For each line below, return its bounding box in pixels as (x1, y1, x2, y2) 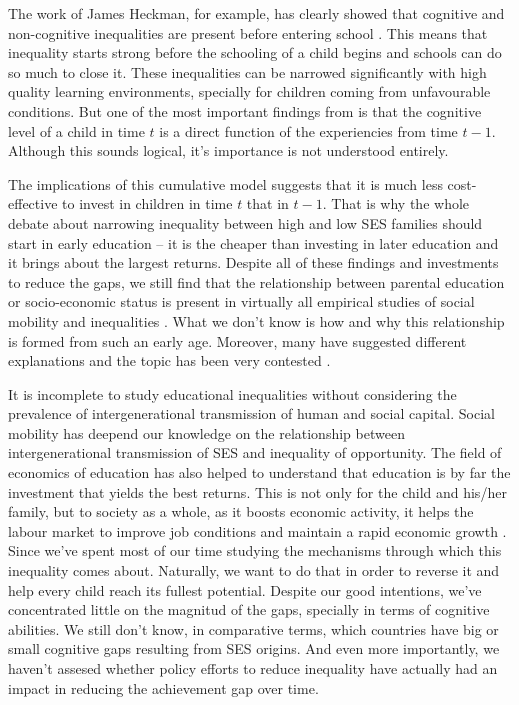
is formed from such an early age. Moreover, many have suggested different (8, 330, 467, 351)
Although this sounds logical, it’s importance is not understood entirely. (8, 140, 449, 161)
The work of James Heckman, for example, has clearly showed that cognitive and (8, 3, 505, 23)
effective (8, 193, 58, 214)
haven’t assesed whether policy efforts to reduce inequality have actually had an (8, 658, 498, 678)
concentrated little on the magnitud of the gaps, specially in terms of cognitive (8, 599, 490, 620)
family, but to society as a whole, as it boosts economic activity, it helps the (8, 501, 474, 522)
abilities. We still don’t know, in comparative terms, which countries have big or (8, 618, 499, 639)
